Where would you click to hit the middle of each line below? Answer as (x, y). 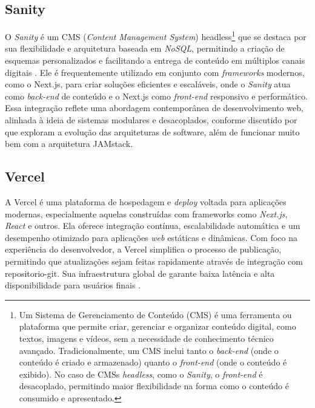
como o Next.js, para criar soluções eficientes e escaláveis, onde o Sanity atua (148, 84)
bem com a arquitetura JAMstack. (69, 144)
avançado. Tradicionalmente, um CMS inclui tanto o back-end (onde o (149, 350)
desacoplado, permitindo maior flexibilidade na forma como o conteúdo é (154, 386)
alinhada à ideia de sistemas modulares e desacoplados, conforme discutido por (151, 120)
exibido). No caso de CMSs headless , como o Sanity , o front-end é (141, 374)
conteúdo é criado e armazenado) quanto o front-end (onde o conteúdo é (153, 362)
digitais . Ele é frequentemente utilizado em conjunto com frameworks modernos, (155, 72)
